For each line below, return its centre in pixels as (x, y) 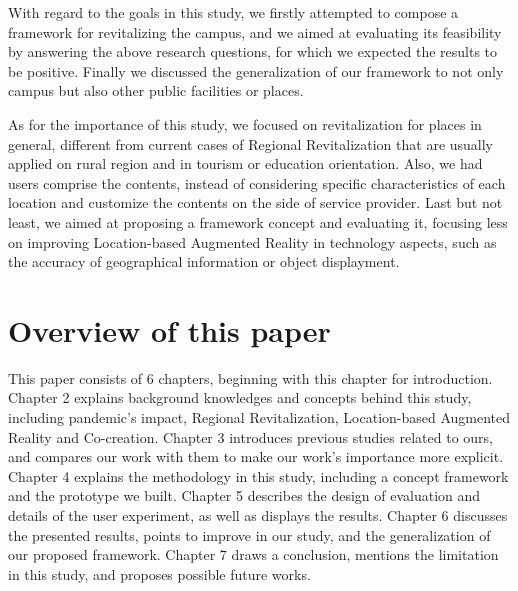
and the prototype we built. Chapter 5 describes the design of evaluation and (244, 495)
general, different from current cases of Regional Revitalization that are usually (251, 143)
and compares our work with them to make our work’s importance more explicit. (256, 456)
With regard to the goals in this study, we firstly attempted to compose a (233, 12)
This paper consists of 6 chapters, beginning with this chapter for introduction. (250, 377)
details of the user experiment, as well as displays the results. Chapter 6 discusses (258, 515)
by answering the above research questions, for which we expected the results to (253, 51)
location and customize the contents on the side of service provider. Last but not (255, 202)
